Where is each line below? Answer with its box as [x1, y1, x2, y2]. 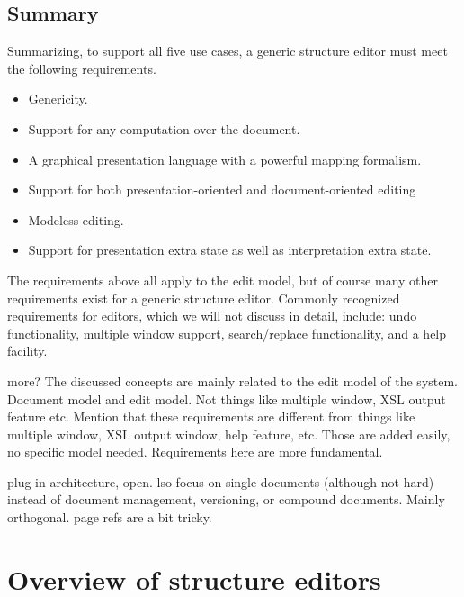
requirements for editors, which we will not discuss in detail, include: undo [7, 306, 417, 325]
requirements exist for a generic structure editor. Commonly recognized [7, 288, 400, 307]
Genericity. [28, 89, 88, 108]
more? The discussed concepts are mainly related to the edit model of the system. [7, 371, 459, 390]
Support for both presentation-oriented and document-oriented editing [28, 180, 416, 199]
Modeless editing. [28, 210, 124, 229]
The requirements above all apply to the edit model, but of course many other [7, 270, 439, 289]
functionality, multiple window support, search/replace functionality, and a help [7, 323, 447, 342]
